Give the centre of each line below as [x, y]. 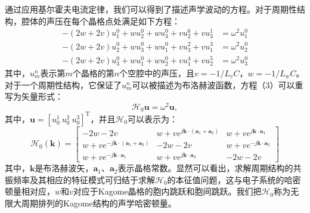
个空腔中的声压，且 [157, 72]
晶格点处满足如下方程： [134, 21]
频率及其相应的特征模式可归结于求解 [84, 179]
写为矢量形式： [34, 96]
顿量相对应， [30, 191]
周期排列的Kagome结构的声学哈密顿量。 [99, 203]
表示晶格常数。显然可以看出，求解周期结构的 [205, 168]
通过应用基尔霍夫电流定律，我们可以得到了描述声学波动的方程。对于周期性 [151, 9]
